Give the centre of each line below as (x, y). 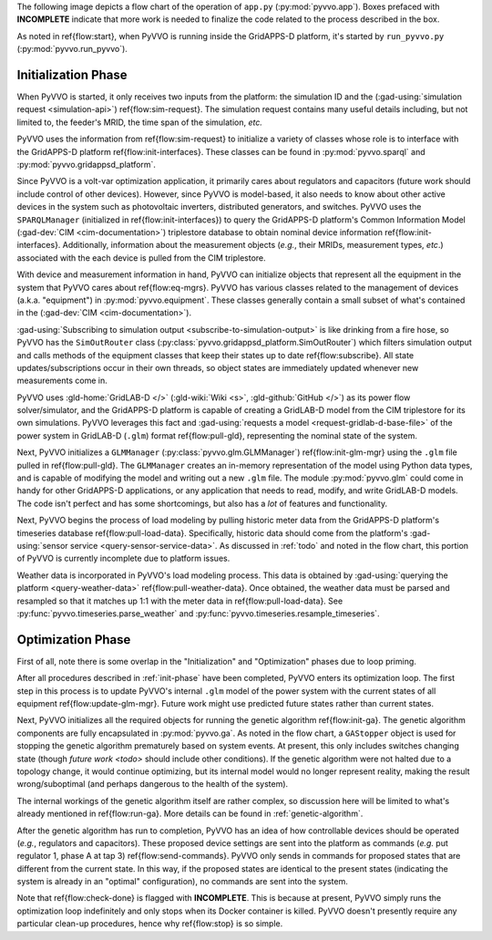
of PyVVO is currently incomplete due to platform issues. (123, 558)
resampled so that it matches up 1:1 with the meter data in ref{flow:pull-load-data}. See (180, 601)
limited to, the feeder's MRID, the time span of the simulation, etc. (140, 122)
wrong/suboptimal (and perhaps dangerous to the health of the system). (153, 784)
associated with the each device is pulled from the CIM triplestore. (141, 258)
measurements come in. (62, 381)
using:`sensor (42, 545)
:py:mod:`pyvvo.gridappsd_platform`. (87, 165)
